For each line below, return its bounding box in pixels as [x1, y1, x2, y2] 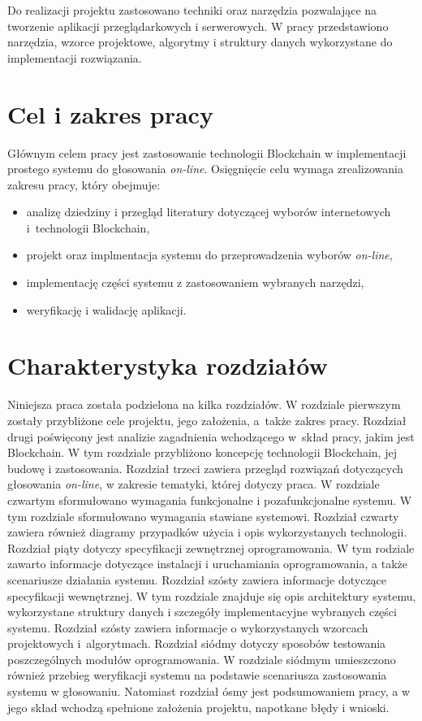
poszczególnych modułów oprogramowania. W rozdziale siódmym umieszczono [7, 650, 396, 667]
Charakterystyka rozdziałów [7, 349, 328, 382]
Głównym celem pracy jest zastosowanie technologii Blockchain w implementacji [7, 144, 407, 161]
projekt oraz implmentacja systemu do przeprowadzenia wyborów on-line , [26, 246, 393, 263]
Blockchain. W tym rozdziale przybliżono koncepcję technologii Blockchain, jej [7, 444, 397, 461]
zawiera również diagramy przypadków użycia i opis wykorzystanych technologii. [7, 523, 407, 541]
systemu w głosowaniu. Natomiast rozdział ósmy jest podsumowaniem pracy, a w [7, 683, 411, 700]
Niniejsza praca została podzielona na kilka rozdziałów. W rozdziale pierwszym [7, 396, 401, 413]
